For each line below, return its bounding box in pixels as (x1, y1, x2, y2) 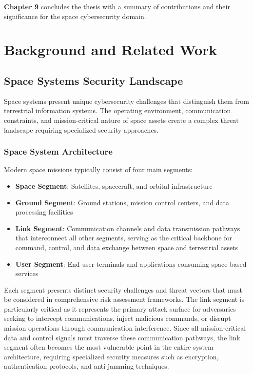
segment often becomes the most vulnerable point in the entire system (4, 342, 214, 352)
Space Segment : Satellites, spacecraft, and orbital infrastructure (15, 180, 213, 191)
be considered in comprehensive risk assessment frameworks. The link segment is (4, 294, 245, 304)
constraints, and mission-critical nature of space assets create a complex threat (4, 115, 239, 125)
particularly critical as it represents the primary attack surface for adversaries (4, 303, 236, 314)
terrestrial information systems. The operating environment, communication (4, 105, 231, 116)
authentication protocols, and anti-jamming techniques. (4, 361, 169, 371)
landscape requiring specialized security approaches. (4, 124, 159, 135)
